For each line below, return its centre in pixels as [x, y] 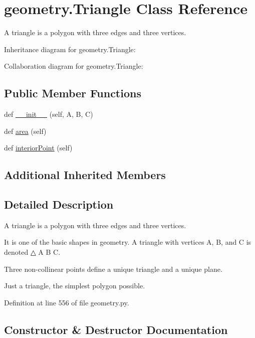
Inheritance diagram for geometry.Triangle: [70, 49]
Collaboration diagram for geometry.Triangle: [74, 66]
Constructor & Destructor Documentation [116, 329]
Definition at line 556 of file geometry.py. [67, 302]
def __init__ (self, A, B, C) [49, 114]
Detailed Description [59, 204]
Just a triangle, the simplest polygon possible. [75, 286]
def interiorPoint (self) [38, 148]
